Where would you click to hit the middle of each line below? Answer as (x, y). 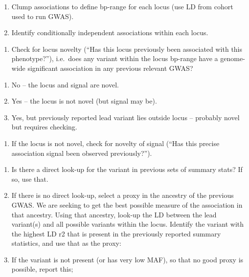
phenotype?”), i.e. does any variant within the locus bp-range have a (115, 58)
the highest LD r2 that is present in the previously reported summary (116, 233)
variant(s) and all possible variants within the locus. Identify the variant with (128, 224)
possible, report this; (42, 269)
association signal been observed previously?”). (82, 153)
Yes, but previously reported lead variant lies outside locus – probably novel (125, 117)
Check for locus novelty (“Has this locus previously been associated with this (127, 49)
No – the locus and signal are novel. (65, 84)
